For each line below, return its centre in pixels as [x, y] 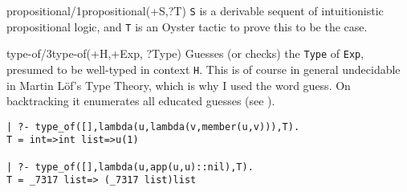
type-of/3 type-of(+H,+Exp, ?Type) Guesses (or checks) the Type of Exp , [185, 53]
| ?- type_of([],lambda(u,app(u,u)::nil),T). [130, 167]
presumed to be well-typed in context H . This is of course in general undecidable [203, 69]
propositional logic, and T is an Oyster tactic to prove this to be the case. [187, 26]
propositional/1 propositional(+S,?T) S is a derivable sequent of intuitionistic [195, 10]
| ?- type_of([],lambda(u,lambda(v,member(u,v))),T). [153, 127]
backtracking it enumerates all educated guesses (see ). [141, 101]
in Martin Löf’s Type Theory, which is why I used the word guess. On [179, 85]
